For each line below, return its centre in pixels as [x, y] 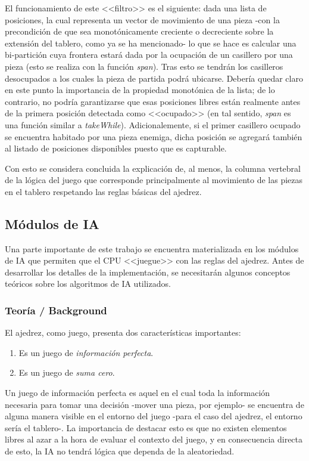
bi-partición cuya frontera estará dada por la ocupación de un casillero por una [149, 55]
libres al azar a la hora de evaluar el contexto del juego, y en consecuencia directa [154, 439]
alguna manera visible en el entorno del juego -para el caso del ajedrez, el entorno [154, 416]
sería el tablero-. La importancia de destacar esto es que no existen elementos [146, 427]
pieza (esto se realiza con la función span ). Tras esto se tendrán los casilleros [144, 66]
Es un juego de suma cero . [67, 372]
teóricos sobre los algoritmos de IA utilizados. [88, 284]
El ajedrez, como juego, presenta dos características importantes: [123, 332]
